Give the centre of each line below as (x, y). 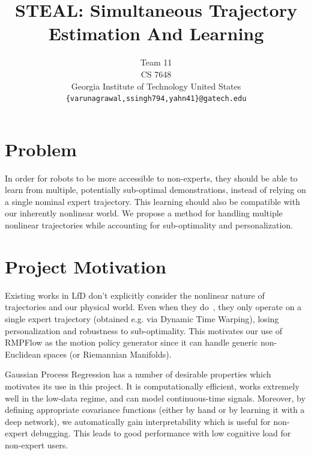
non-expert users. (37, 444)
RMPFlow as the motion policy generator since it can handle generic (131, 342)
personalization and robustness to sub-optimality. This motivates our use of (143, 330)
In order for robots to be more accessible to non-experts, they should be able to (151, 178)
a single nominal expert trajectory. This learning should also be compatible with (152, 201)
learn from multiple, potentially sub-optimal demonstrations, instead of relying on (155, 190)
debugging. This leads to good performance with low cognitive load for (161, 433)
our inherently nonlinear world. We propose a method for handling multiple (144, 213)
